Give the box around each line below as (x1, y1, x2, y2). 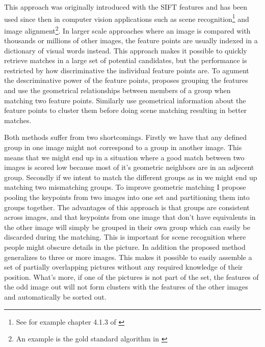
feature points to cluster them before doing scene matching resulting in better (4, 105, 247, 115)
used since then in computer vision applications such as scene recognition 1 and (4, 12, 249, 24)
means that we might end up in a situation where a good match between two (4, 152, 245, 162)
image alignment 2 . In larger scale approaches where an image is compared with (4, 23, 251, 36)
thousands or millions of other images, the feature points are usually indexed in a (4, 35, 258, 46)
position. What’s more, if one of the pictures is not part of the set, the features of (4, 271, 259, 282)
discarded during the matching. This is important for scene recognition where (4, 232, 246, 242)
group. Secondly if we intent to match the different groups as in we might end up (4, 171, 257, 182)
